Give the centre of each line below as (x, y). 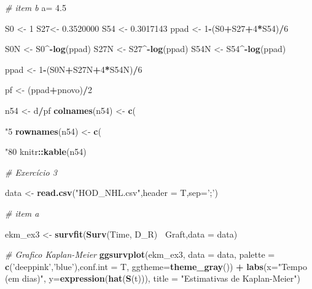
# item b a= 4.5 (36, 7)
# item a (22, 213)
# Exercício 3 (31, 172)
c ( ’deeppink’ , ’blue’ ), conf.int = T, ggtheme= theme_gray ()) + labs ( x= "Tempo (156, 266)
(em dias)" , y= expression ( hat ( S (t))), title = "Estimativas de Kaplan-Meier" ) (153, 278)
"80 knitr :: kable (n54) (46, 152)
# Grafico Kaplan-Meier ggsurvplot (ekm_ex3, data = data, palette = (140, 254)
